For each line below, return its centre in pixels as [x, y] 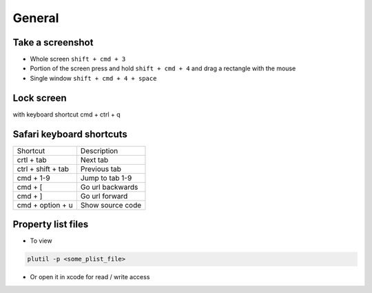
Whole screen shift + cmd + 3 [78, 59]
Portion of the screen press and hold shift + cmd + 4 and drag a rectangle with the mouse [163, 68]
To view [41, 241]
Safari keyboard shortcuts [70, 134]
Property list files [51, 224]
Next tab [94, 160]
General [36, 18]
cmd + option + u [45, 205]
